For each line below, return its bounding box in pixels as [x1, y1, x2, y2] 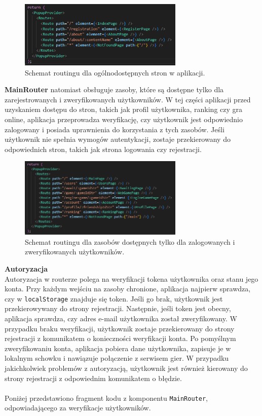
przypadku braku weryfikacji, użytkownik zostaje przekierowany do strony [5, 323, 235, 333]
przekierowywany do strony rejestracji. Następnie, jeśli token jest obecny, [5, 303, 231, 314]
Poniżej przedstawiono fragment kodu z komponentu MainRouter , [5, 392, 208, 403]
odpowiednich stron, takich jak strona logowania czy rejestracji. [5, 143, 202, 154]
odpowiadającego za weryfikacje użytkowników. [5, 402, 151, 413]
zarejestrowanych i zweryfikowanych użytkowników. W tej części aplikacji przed [5, 94, 251, 104]
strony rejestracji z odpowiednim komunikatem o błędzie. [5, 372, 182, 383]
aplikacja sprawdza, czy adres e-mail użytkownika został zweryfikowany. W [5, 313, 237, 324]
